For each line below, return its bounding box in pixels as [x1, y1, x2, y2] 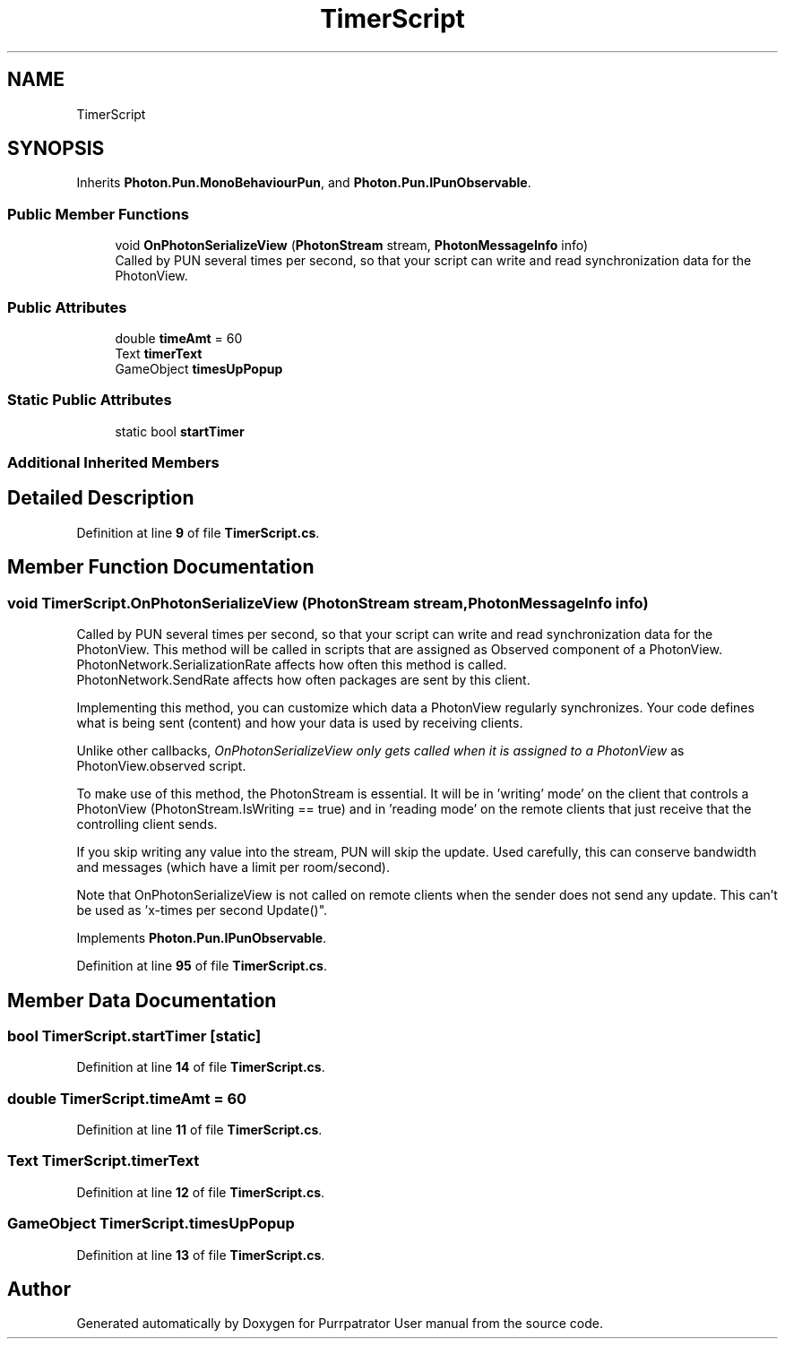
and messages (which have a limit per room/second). [76, 859, 391, 876]
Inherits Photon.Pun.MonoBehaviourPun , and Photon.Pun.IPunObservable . [76, 175, 531, 191]
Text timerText [115, 345, 203, 361]
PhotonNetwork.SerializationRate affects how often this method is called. [76, 657, 507, 673]
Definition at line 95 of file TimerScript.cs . [76, 958, 327, 974]
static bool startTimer [115, 423, 245, 439]
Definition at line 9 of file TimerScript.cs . [76, 524, 320, 540]
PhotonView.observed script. [76, 758, 246, 774]
